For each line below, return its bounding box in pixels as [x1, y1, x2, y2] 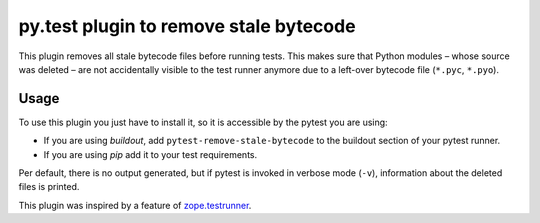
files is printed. [18, 181, 80, 193]
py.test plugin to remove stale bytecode [18, 15, 356, 37]
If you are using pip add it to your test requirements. [43, 148, 258, 160]
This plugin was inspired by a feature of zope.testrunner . [18, 199, 252, 211]
